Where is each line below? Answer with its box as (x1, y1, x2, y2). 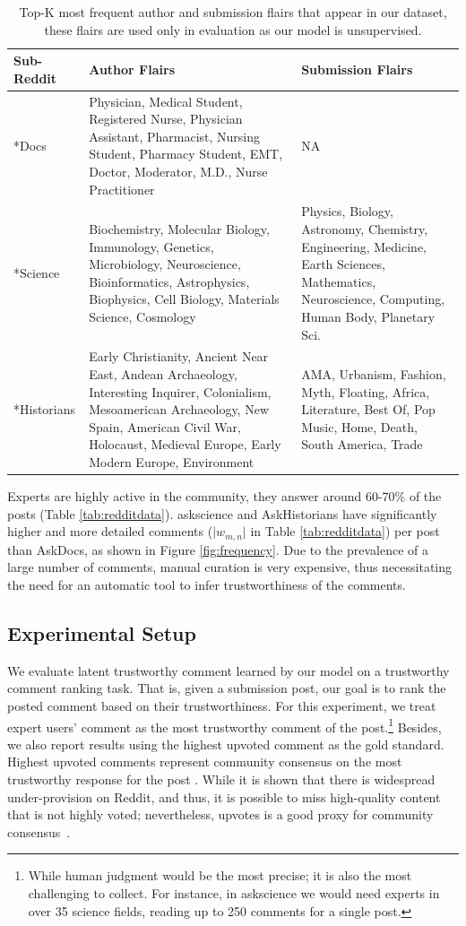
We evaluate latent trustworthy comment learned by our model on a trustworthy (7, 661, 450, 679)
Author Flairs (89, 59, 175, 78)
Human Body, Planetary (301, 307, 436, 325)
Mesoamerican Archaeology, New (89, 400, 269, 419)
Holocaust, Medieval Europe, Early (89, 435, 281, 454)
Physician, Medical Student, (89, 91, 243, 110)
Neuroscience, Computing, (301, 290, 445, 308)
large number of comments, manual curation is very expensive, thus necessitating (7, 558, 453, 576)
